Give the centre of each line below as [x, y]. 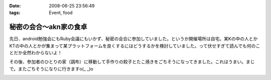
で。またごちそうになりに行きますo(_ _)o [51, 69]
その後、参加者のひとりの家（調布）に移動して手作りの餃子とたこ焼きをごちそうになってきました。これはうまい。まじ [132, 62]
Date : [15, 6]
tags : [15, 13]
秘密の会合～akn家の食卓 [48, 27]
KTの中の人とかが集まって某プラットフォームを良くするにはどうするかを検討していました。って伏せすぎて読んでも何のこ [135, 46]
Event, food [61, 13]
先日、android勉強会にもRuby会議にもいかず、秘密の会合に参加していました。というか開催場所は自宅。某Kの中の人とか [133, 39]
